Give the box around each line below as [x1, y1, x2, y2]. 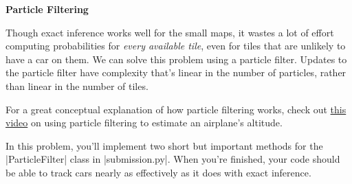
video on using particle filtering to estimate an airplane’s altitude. [5, 115, 283, 130]
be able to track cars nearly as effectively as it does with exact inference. [5, 165, 311, 179]
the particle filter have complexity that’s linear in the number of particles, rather [5, 65, 346, 80]
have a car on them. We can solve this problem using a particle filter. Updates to [5, 51, 347, 66]
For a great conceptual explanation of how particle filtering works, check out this [5, 102, 346, 116]
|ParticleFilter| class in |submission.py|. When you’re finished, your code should [5, 152, 340, 166]
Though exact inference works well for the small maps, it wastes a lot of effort [5, 25, 334, 39]
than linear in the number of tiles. [5, 78, 148, 93]
